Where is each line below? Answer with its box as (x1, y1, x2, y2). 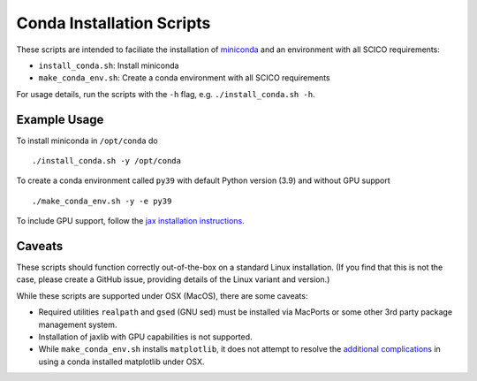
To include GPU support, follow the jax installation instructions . (16, 216, 245, 226)
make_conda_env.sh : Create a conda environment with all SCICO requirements (38, 72, 330, 83)
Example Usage (16, 111, 104, 127)
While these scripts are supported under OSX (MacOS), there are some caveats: (16, 290, 308, 301)
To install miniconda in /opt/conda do (16, 135, 158, 146)
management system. (38, 319, 117, 330)
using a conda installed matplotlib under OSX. (38, 356, 205, 367)
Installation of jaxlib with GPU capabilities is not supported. (38, 331, 253, 342)
